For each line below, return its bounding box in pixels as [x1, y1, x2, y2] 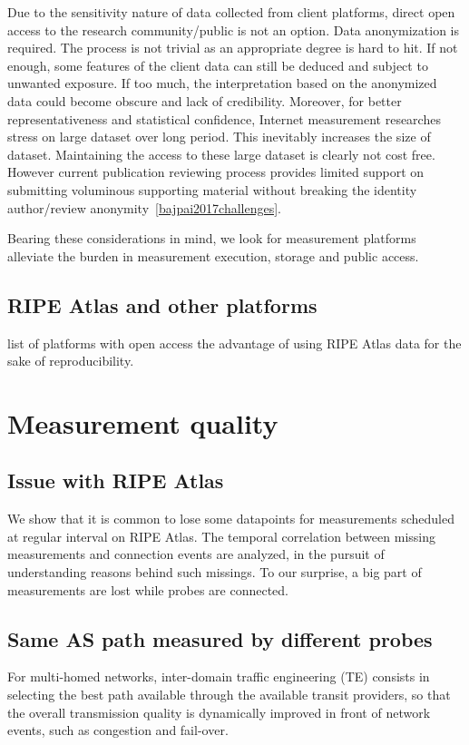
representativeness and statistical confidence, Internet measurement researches [7, 109, 441, 128]
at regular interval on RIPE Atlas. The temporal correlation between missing [7, 526, 435, 545]
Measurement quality [7, 404, 278, 441]
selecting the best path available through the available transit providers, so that [7, 685, 451, 704]
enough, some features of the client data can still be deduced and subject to [7, 55, 428, 74]
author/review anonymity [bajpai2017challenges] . [7, 198, 281, 217]
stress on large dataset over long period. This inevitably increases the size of [7, 127, 431, 146]
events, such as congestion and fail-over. [7, 720, 229, 740]
